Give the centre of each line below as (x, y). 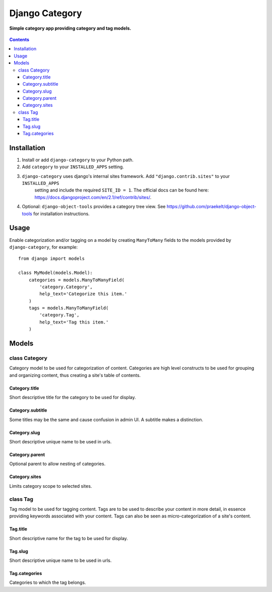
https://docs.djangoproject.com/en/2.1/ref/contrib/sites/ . (93, 197)
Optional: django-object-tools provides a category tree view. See (94, 207)
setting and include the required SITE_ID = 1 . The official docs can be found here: (122, 190)
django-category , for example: (44, 247)
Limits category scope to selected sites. (51, 486)
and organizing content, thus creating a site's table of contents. (75, 375)
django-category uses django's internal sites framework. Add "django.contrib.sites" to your (126, 176)
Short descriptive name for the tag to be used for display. (69, 538)
